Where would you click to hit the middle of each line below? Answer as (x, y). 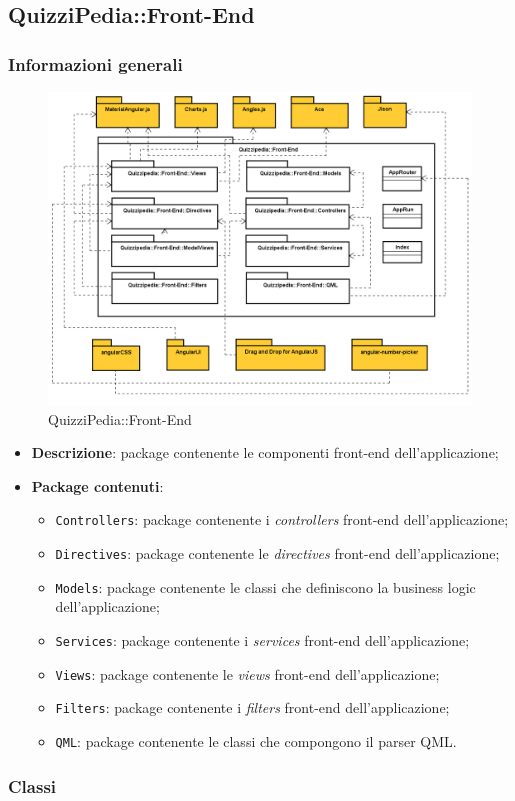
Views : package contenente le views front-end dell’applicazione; (247, 673)
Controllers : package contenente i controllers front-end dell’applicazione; (282, 519)
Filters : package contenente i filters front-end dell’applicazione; (252, 707)
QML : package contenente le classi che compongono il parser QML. (256, 740)
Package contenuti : (97, 485)
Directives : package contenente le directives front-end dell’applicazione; (277, 553)
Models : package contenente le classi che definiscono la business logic (265, 586)
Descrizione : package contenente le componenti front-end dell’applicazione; (265, 452)
